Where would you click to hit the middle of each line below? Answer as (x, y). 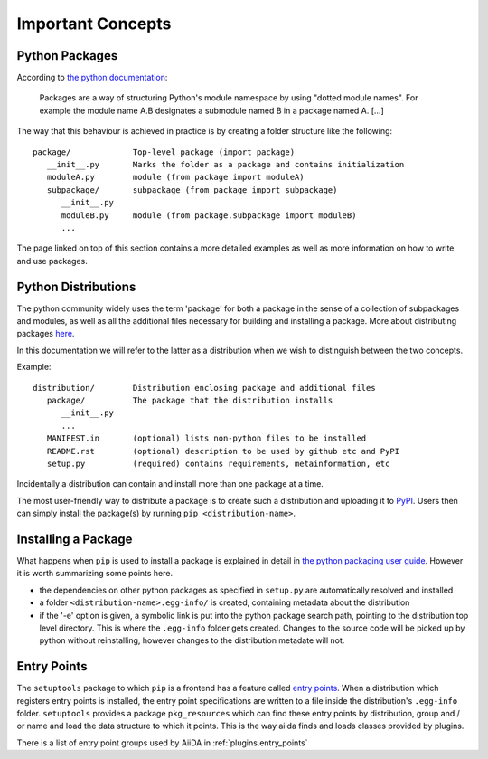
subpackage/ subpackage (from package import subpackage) (192, 190)
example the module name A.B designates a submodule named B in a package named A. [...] (211, 110)
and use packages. (52, 261)
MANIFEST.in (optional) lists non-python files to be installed (206, 438)
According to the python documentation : (92, 78)
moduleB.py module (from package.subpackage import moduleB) (209, 215)
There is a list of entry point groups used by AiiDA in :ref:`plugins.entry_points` (162, 743)
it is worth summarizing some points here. (95, 574)
